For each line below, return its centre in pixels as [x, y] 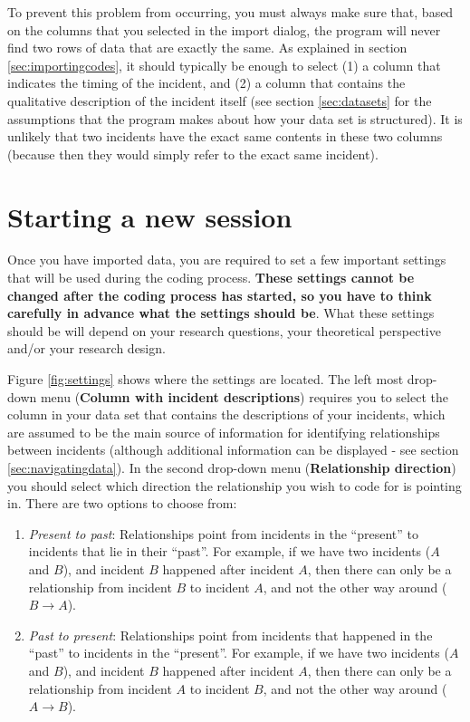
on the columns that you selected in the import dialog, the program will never [224, 29]
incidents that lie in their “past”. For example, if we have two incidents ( [230, 551]
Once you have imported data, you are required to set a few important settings [227, 260]
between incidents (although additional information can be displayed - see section [233, 450]
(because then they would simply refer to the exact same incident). [193, 154]
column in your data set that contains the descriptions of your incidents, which [226, 414]
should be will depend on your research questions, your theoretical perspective [224, 330]
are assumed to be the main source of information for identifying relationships [224, 432]
